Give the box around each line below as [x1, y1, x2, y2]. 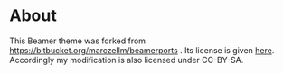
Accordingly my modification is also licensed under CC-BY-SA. [9, 54, 244, 65]
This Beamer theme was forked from [9, 35, 146, 46]
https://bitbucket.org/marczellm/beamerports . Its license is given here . [9, 44, 275, 55]
